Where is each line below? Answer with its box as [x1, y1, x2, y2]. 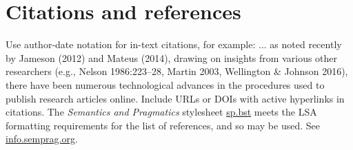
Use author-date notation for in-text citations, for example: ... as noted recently [6, 37, 342, 52]
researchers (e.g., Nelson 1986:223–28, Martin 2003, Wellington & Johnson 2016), [6, 64, 348, 78]
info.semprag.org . [6, 131, 78, 146]
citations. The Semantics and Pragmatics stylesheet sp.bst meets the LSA [6, 105, 317, 119]
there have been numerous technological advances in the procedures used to [6, 77, 325, 92]
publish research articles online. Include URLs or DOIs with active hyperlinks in [6, 91, 345, 105]
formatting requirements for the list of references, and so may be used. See [6, 118, 320, 132]
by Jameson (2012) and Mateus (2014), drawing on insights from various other [6, 50, 338, 65]
